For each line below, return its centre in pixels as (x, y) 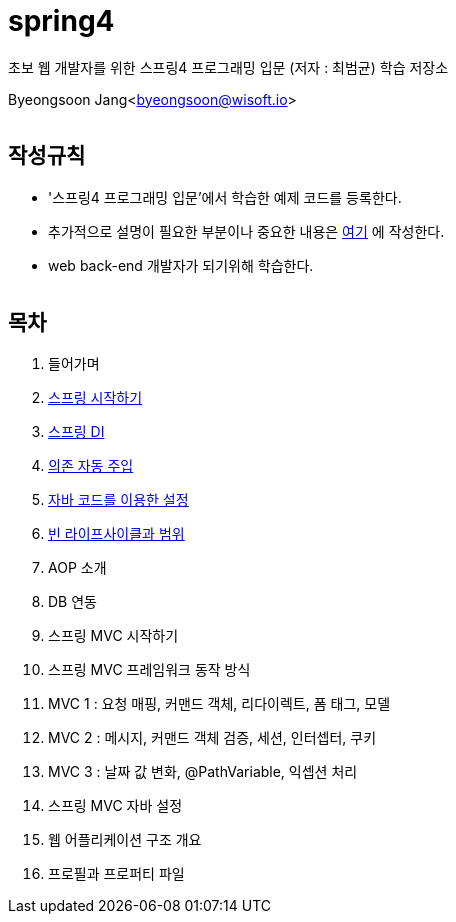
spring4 (61, 21)
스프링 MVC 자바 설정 (115, 806)
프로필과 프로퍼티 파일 (116, 874)
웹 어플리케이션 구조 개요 (125, 840)
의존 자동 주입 (91, 466)
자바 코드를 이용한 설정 (118, 500)
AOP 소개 (77, 568)
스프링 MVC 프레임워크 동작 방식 (149, 670)
